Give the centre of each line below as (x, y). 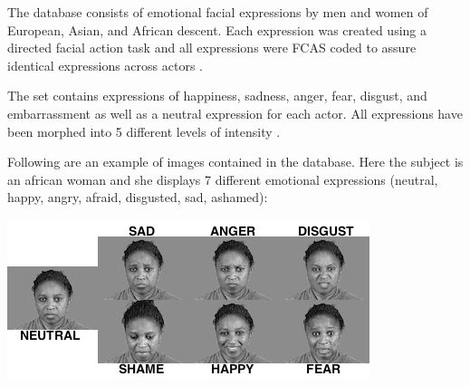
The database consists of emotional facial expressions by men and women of (218, 12)
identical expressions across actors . (106, 65)
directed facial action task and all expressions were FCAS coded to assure (212, 48)
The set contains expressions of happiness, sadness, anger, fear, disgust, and (217, 96)
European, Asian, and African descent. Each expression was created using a (217, 29)
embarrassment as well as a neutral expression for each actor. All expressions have (235, 113)
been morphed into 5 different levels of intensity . (144, 131)
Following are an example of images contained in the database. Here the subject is (235, 162)
